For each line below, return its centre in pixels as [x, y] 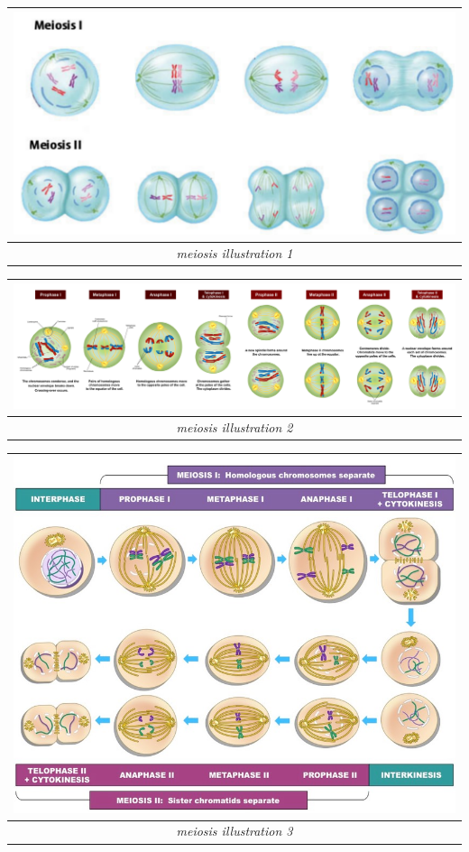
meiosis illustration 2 [234, 426]
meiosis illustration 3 [234, 831]
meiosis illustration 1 [234, 253]
